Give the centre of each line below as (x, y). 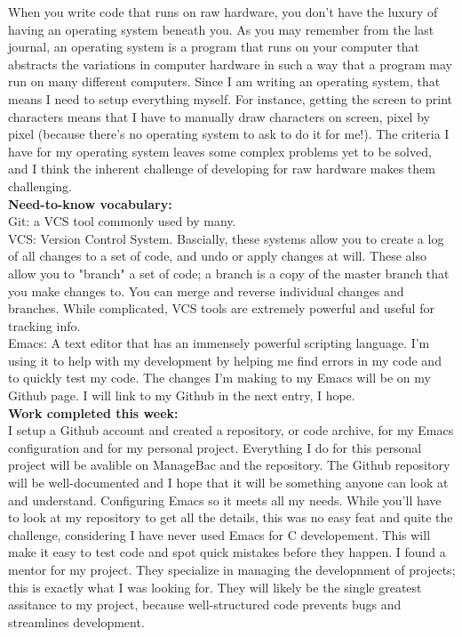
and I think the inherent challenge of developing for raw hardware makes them (222, 169)
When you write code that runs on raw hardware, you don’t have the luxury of (223, 12)
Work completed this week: (93, 412)
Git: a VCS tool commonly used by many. (122, 221)
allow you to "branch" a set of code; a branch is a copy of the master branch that (229, 273)
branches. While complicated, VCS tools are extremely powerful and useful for (221, 308)
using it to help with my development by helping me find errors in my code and (225, 360)
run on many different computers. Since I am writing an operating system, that (224, 81)
